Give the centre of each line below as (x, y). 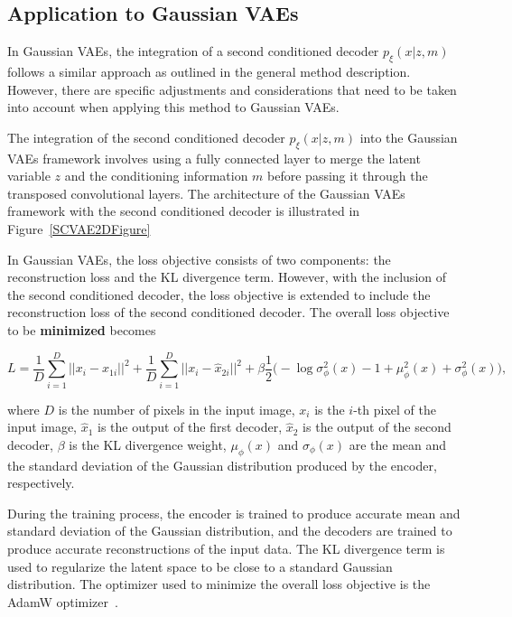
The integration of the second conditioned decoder (146, 137)
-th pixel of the (395, 409)
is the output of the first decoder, (190, 427)
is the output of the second (377, 427)
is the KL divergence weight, (148, 444)
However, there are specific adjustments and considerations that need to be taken (232, 89)
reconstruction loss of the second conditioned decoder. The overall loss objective (228, 312)
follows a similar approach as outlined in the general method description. (209, 71)
